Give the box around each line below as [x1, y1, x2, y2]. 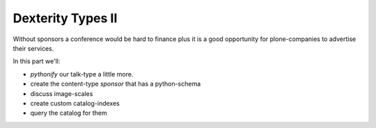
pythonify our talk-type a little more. [30, 70, 134, 78]
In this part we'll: [13, 57, 61, 65]
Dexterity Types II [13, 10, 118, 26]
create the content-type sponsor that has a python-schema [30, 80, 201, 88]
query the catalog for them [30, 109, 107, 118]
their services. [13, 44, 54, 52]
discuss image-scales [30, 89, 93, 97]
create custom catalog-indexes [30, 99, 120, 107]
